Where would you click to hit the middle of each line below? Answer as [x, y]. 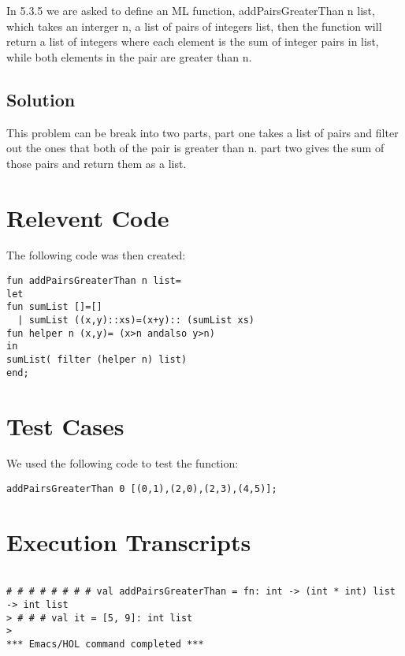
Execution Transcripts [129, 541]
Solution [41, 99]
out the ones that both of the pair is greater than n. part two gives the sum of [195, 148]
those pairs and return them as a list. [97, 163]
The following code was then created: [96, 255]
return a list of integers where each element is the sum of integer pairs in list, [193, 41]
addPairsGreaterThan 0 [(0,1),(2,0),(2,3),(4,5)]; [142, 489]
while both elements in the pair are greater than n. [129, 56]
